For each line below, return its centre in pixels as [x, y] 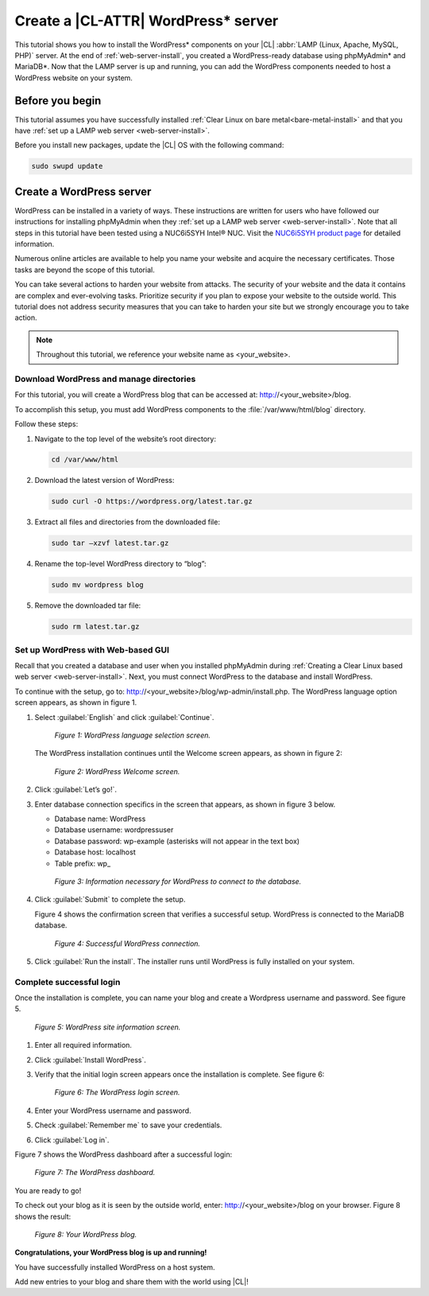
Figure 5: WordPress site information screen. [108, 1027]
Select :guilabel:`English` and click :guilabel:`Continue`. [124, 717]
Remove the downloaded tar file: [88, 605]
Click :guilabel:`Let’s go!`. [75, 790]
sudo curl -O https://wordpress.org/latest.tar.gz [152, 502]
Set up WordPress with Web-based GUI [92, 650]
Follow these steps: [46, 424]
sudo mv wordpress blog [98, 585]
